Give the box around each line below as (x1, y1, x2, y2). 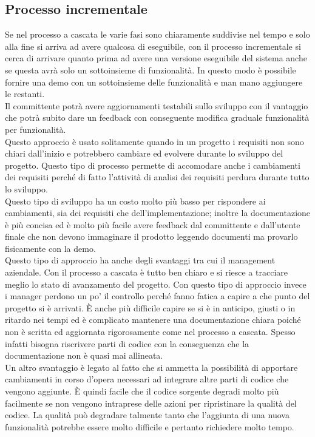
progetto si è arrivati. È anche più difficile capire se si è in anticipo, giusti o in (5, 301, 296, 314)
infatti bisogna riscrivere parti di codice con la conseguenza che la (5, 337, 249, 350)
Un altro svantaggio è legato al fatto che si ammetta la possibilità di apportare (5, 361, 298, 373)
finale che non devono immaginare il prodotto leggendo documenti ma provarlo (5, 230, 298, 243)
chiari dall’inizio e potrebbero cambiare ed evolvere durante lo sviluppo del (5, 147, 283, 160)
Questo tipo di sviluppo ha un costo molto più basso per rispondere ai (5, 194, 266, 207)
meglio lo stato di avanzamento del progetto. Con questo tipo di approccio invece (5, 277, 307, 290)
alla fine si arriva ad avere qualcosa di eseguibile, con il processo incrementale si (5, 39, 301, 52)
